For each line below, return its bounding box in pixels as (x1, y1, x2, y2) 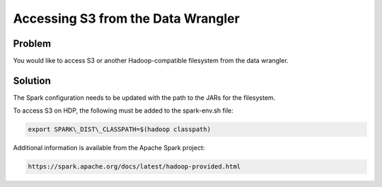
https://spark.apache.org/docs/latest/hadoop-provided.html (28, 163, 241, 171)
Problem (13, 38, 52, 50)
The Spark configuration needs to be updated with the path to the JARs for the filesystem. (13, 93, 276, 102)
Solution (13, 74, 51, 86)
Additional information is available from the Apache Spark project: (13, 144, 205, 152)
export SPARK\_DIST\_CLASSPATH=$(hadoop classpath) (28, 125, 212, 134)
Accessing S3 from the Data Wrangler (13, 11, 240, 26)
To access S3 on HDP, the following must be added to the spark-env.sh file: (13, 106, 233, 115)
